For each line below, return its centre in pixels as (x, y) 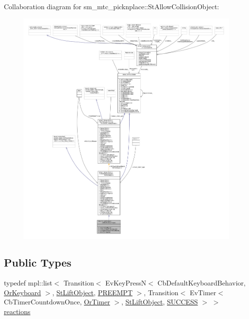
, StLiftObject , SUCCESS (160, 302)
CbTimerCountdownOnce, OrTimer (57, 302)
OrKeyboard (23, 292)
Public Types (38, 262)
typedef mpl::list (28, 283)
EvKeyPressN (126, 283)
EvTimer (203, 292)
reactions (17, 311)
